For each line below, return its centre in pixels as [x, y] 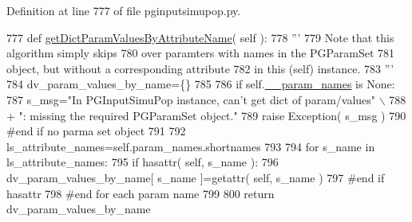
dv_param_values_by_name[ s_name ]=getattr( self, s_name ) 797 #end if [196, 177]
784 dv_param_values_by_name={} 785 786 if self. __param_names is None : [201, 84]
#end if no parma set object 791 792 [96, 131]
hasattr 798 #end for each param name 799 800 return [141, 193]
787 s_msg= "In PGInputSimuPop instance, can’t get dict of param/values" [191, 99]
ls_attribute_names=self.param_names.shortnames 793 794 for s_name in [191, 146]
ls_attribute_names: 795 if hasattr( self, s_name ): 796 [143, 162]
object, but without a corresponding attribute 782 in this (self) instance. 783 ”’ [200, 68]
